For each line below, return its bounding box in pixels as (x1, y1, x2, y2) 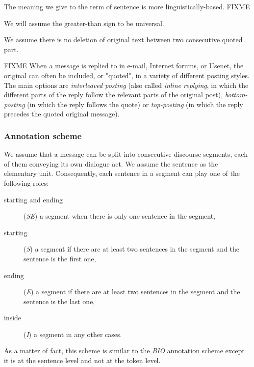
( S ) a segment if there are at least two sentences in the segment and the (24, 244, 239, 254)
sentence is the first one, (24, 253, 96, 263)
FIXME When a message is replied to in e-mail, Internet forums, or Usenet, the (4, 60, 244, 71)
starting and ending (4, 194, 63, 204)
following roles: (4, 177, 49, 188)
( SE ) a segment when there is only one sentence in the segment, (24, 211, 215, 221)
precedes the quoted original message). (4, 109, 120, 119)
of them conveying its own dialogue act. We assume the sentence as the (4, 158, 218, 169)
